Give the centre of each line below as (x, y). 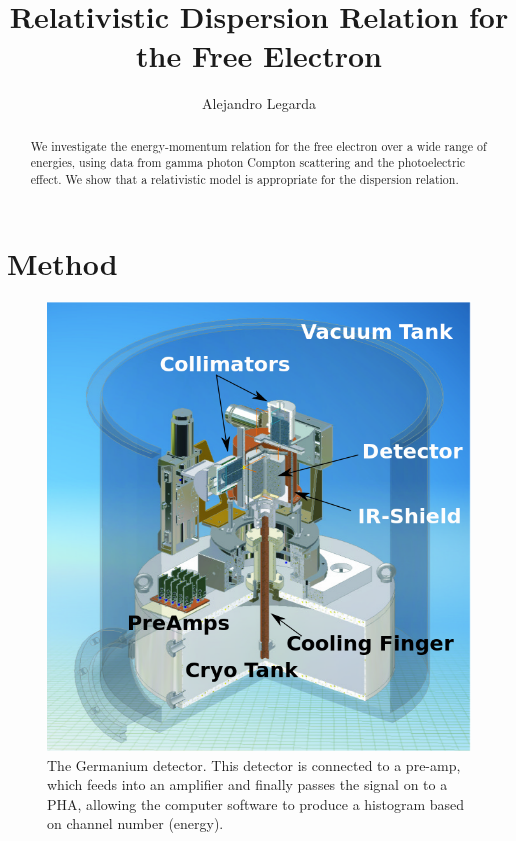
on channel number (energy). (135, 823)
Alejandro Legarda (259, 103)
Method (62, 262)
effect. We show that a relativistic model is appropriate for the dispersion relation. (244, 179)
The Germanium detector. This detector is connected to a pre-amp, (254, 764)
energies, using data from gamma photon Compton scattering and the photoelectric (248, 162)
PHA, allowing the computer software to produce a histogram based (256, 803)
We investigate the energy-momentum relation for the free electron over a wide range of (258, 145)
